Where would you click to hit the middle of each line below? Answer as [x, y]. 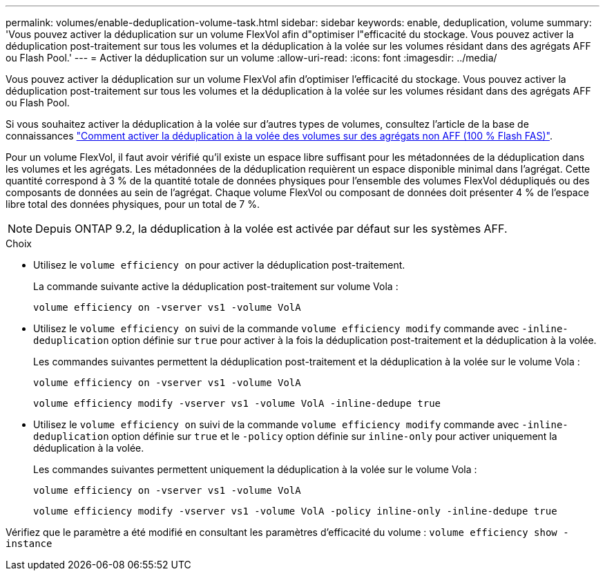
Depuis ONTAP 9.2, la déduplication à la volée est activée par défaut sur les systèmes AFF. [271, 229]
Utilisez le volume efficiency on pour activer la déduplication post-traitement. [219, 265]
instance [29, 544]
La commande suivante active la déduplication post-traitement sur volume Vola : [216, 286]
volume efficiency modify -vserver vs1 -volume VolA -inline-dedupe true [237, 403]
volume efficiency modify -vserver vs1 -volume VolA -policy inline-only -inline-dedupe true [295, 511]
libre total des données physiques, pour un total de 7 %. [133, 204]
